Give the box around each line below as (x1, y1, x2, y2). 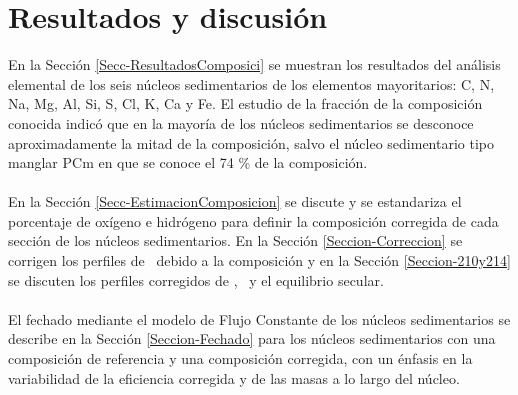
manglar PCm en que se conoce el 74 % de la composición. (8, 152, 368, 173)
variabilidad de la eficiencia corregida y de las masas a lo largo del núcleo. (8, 367, 460, 388)
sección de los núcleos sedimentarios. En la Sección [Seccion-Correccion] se (8, 230, 463, 251)
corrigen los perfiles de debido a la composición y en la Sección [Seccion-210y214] (8, 250, 511, 271)
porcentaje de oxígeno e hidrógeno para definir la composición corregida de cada (8, 210, 499, 231)
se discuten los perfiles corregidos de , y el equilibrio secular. (8, 269, 384, 290)
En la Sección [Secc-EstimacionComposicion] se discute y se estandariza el (8, 191, 462, 212)
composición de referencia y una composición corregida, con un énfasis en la (8, 348, 473, 369)
